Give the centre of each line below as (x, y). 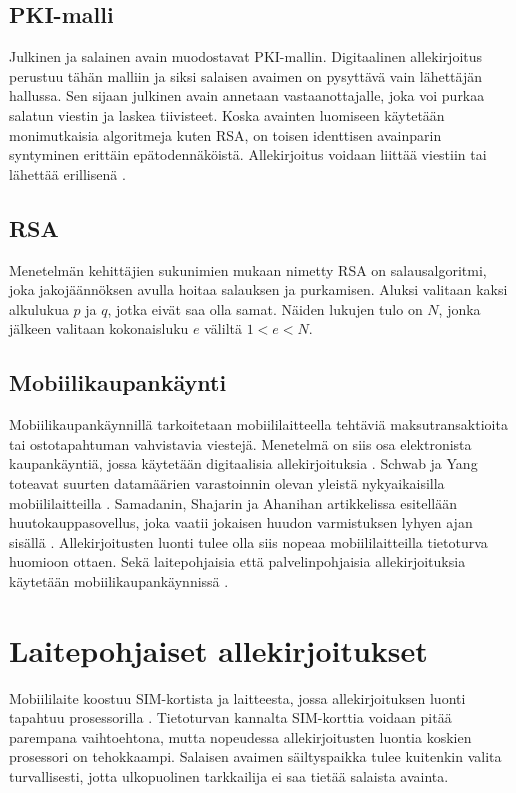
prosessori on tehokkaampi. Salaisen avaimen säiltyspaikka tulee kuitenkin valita (255, 756)
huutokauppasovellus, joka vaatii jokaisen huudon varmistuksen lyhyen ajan (241, 522)
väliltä (223, 328)
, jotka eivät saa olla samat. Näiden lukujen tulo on (265, 308)
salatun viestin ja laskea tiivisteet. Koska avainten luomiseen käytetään (227, 114)
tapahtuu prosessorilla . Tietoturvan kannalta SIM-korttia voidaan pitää (230, 717)
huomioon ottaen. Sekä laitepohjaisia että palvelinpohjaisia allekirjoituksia (237, 561)
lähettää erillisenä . (67, 173)
